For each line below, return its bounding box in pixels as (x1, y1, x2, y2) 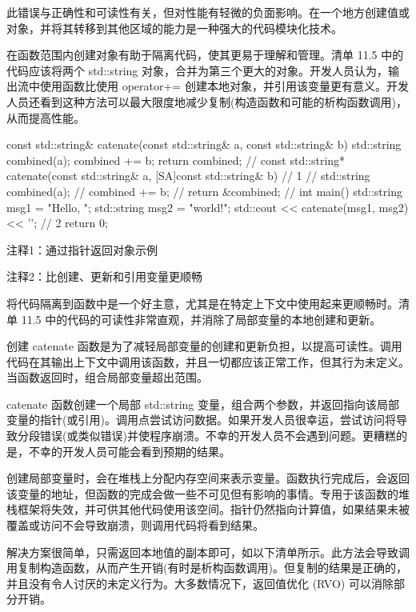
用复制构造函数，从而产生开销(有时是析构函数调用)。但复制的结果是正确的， (6, 559, 407, 576)
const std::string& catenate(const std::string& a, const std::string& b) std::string (6, 136, 402, 153)
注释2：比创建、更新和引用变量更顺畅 (6, 268, 202, 285)
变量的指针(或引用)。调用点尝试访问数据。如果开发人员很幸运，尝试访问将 (6, 411, 396, 428)
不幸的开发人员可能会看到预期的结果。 (28, 442, 230, 459)
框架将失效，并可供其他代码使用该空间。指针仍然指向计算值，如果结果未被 (17, 501, 410, 518)
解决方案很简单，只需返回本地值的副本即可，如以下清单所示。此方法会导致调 (6, 543, 410, 560)
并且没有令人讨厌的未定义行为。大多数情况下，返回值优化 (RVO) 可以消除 (6, 574, 394, 591)
